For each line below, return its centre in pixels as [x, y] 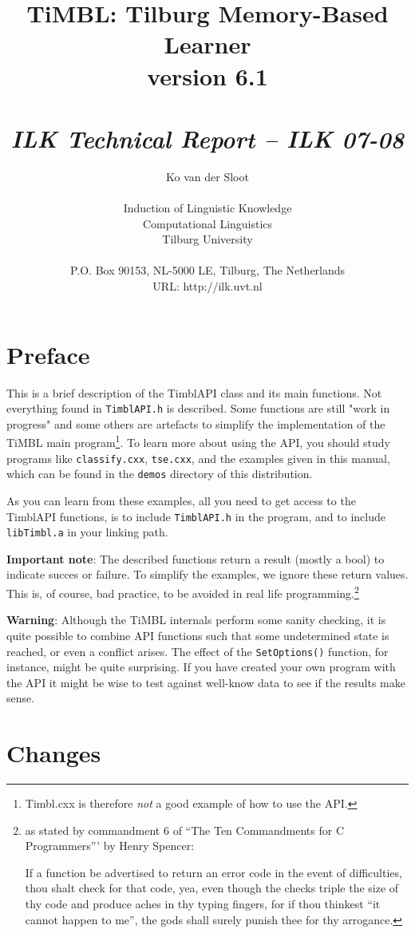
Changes [54, 753]
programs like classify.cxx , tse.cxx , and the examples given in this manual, [198, 458]
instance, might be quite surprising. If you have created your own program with [201, 667]
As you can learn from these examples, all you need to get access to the [181, 500]
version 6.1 [207, 75]
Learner [207, 44]
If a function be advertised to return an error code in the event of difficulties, [213, 872]
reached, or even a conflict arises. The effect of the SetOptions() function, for [198, 651]
